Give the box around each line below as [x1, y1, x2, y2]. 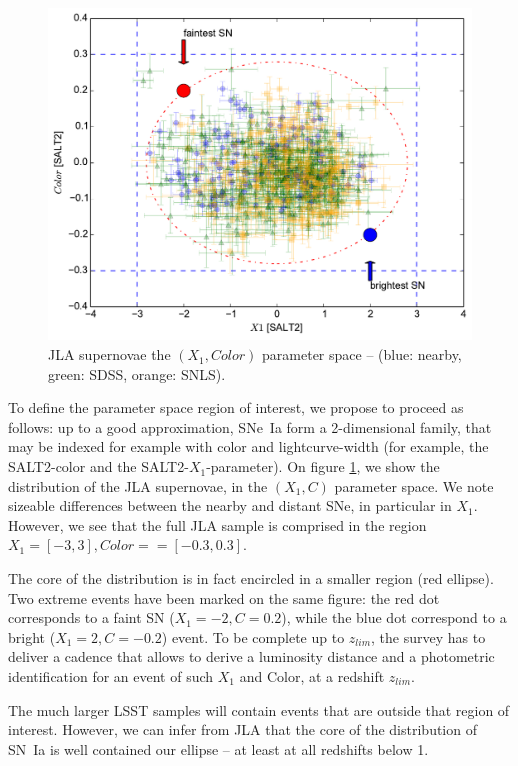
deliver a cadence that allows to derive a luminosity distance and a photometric [8, 646, 495, 667]
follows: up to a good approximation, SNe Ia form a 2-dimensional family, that [8, 416, 492, 437]
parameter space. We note [334, 475, 494, 496]
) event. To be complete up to [161, 626, 345, 647]
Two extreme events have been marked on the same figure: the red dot [8, 587, 440, 608]
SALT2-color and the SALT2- [8, 456, 189, 477]
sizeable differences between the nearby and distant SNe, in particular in [8, 495, 452, 516]
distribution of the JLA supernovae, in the [8, 475, 268, 496]
